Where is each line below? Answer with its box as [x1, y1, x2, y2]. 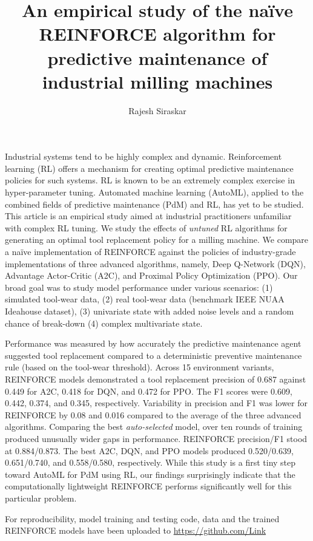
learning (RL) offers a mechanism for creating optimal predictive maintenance [5, 162, 294, 174]
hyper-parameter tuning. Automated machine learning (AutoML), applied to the [5, 186, 304, 199]
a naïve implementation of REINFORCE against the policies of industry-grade [5, 245, 296, 258]
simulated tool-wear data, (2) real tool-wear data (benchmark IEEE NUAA [5, 293, 285, 305]
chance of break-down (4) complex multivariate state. [5, 316, 203, 329]
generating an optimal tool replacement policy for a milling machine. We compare [5, 233, 309, 246]
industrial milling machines [42, 69, 273, 94]
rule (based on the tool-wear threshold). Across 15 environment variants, [5, 361, 274, 373]
